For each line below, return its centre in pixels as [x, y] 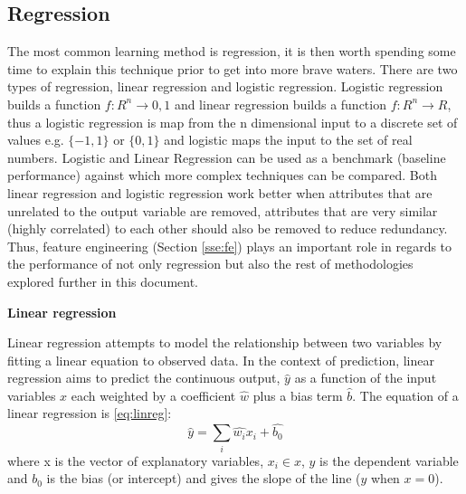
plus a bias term [298, 395]
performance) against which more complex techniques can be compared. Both [222, 175]
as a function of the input [366, 378]
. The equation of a [405, 395]
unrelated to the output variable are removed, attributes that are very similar [223, 210]
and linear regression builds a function [280, 104]
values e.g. [36, 140]
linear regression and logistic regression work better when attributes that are [220, 192]
